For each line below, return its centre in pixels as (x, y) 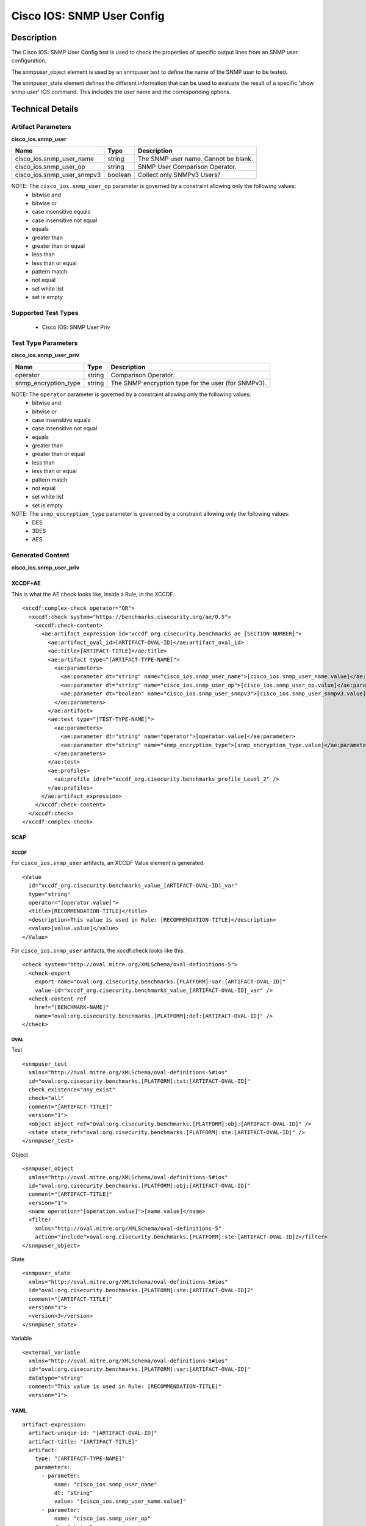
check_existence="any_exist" (72, 1090)
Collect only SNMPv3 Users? (179, 175)
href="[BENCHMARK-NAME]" (72, 1007)
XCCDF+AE (26, 583)
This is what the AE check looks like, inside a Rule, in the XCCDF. (93, 594)
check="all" (46, 1098)
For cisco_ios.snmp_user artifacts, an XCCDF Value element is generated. (108, 863)
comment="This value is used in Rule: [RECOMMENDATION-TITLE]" (125, 1387)
